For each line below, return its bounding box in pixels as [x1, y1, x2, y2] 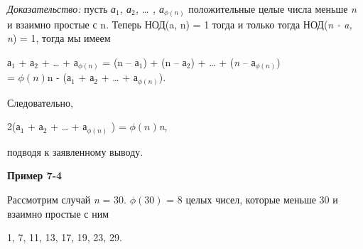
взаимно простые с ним [7, 206, 109, 221]
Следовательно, [7, 95, 73, 110]
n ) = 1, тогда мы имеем [7, 31, 111, 46]
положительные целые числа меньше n [188, 1, 357, 16]
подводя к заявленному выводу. [7, 144, 143, 159]
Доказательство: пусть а [7, 1, 117, 16]
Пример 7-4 [7, 168, 63, 183]
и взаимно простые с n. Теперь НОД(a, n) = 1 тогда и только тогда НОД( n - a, [7, 16, 352, 31]
